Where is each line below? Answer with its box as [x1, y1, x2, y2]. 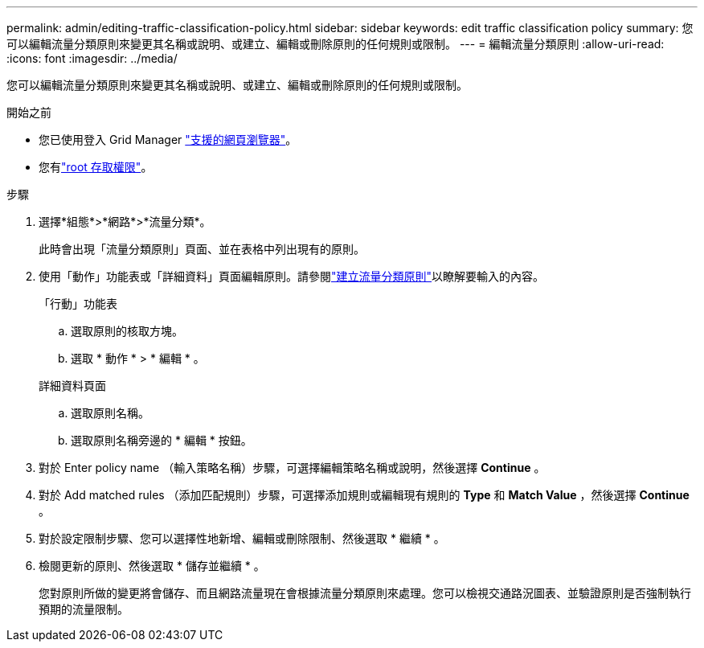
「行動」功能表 [39, 297, 117, 310]
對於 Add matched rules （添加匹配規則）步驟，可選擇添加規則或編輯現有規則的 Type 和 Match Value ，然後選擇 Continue [39, 488, 690, 502]
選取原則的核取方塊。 [71, 324, 183, 338]
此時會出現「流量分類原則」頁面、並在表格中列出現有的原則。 [39, 242, 365, 256]
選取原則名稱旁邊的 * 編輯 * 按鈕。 [71, 433, 252, 447]
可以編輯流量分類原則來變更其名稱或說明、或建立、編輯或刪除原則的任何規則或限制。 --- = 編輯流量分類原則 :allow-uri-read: [6, 37, 665, 51]
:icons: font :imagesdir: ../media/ [6, 51, 178, 65]
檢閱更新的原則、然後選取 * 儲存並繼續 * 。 [39, 559, 265, 572]
